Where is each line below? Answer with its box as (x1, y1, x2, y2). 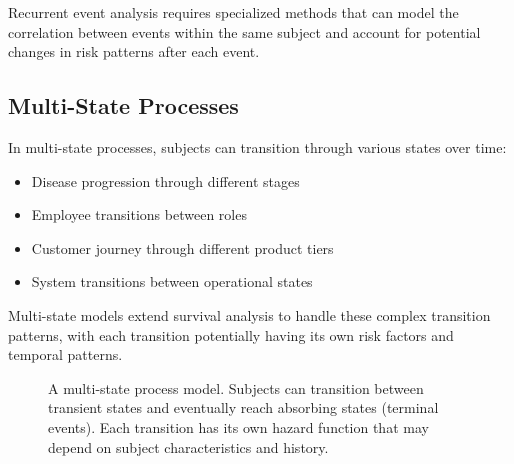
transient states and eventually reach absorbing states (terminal (48, 397, 439, 418)
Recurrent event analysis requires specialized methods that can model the (8, 2, 459, 22)
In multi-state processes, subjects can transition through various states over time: (8, 136, 507, 157)
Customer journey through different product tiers (31, 237, 334, 258)
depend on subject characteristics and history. (48, 436, 329, 457)
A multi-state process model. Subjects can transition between (48, 377, 424, 398)
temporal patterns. (8, 344, 123, 365)
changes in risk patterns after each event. (8, 41, 260, 62)
